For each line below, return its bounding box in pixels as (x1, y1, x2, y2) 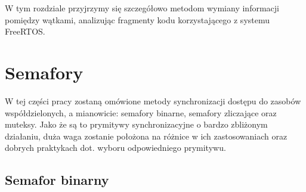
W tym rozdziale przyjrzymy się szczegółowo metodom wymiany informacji (5, 2, 279, 14)
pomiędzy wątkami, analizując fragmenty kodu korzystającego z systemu (5, 13, 270, 26)
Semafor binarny (5, 171, 109, 189)
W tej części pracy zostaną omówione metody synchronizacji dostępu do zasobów (5, 94, 301, 107)
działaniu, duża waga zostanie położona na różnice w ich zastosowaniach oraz (5, 129, 288, 142)
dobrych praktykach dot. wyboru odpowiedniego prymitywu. (5, 141, 226, 154)
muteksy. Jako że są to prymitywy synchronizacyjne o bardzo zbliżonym (5, 118, 268, 131)
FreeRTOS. (5, 25, 45, 38)
